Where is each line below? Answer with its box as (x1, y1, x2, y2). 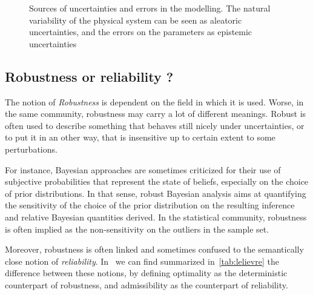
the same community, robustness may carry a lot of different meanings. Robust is (5, 107, 306, 120)
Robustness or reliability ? (5, 67, 174, 85)
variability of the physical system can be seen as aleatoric (29, 13, 242, 26)
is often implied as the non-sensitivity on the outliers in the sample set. (5, 222, 269, 235)
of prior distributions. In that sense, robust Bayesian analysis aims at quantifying (5, 187, 306, 199)
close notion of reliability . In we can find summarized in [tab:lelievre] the (5, 254, 279, 267)
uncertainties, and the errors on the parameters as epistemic (29, 25, 252, 38)
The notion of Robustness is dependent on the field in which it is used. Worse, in (5, 95, 304, 108)
